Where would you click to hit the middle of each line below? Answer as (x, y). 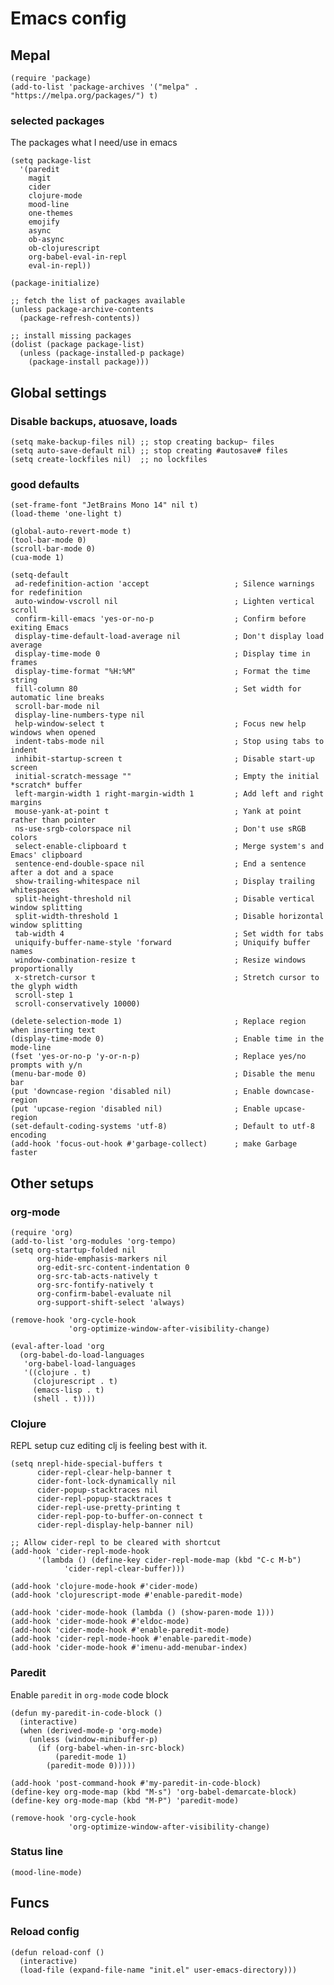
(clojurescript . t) (75, 1381)
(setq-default (40, 575)
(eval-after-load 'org (57, 1346)
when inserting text (53, 1030)
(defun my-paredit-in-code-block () (86, 1713)
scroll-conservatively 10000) (77, 1004)
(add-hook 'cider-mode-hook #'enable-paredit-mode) (120, 1630)
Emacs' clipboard (46, 855)
